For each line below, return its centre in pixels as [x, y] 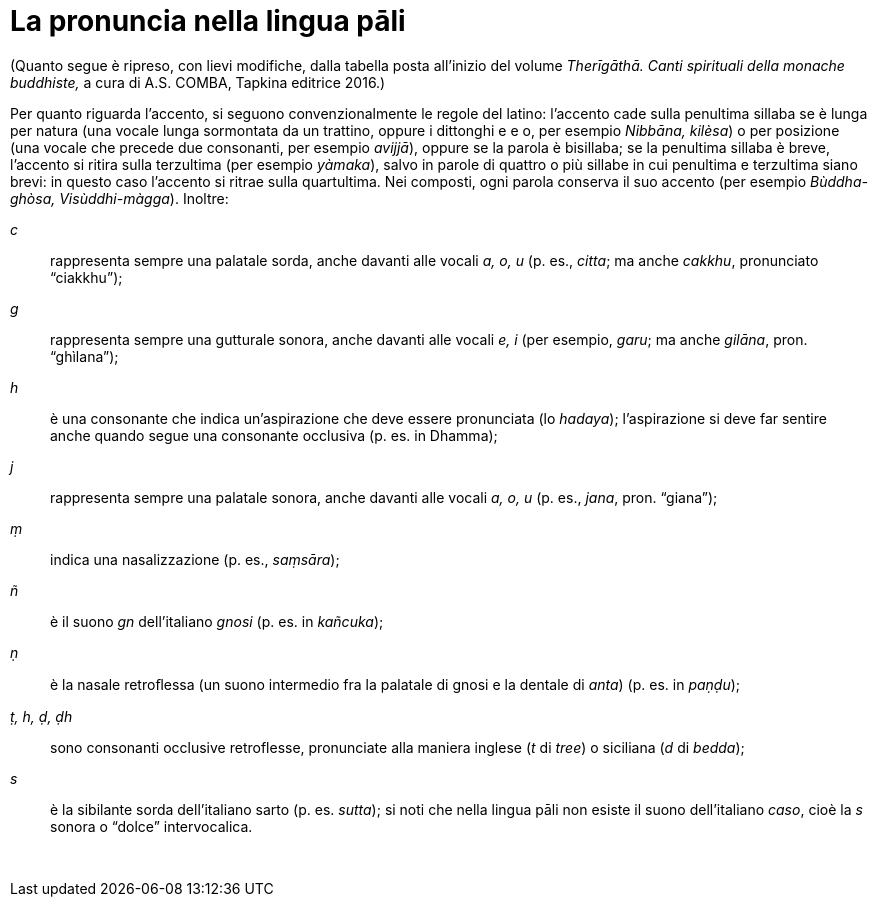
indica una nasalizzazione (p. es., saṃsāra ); [195, 559]
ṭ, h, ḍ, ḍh [41, 716]
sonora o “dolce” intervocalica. [151, 826]
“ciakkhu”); [86, 277]
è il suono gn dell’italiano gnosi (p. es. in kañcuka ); [217, 621]
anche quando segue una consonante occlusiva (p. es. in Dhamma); [274, 435]
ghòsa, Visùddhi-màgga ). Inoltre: [119, 198]
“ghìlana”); [84, 356]
